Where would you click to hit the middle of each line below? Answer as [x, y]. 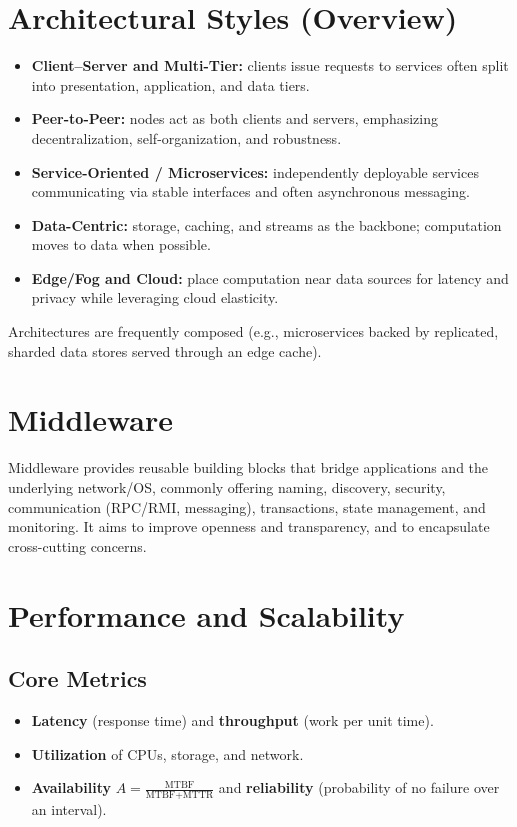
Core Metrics [77, 678]
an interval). [69, 808]
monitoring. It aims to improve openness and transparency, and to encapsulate [249, 526]
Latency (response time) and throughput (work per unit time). [232, 719]
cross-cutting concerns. [77, 545]
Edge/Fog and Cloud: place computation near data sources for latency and [270, 277]
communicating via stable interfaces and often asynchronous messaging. [250, 191]
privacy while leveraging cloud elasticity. [155, 297]
